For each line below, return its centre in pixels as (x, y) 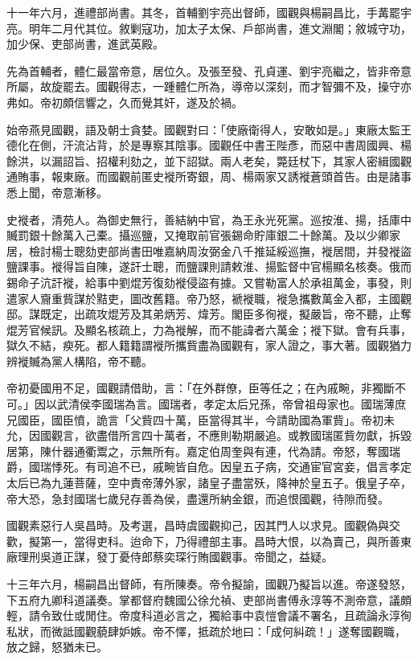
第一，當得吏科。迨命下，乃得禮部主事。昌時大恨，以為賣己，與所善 (220, 541)
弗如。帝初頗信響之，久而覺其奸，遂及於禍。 (125, 102)
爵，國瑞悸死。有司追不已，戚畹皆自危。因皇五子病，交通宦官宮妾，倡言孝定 (209, 467)
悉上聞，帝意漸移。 (57, 192)
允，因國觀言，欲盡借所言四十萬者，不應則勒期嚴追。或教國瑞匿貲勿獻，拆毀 (209, 435)
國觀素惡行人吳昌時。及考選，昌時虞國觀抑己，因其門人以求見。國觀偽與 (198, 525)
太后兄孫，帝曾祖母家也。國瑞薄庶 (316, 404)
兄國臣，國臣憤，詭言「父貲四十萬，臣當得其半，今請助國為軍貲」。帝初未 (201, 419)
